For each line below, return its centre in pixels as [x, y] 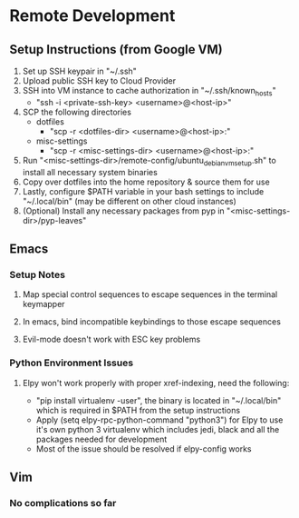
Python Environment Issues [72, 363]
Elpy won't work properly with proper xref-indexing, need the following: [156, 383]
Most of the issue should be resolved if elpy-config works [144, 448]
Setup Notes [38, 274]
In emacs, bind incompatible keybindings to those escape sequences [151, 322]
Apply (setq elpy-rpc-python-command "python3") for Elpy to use [159, 420]
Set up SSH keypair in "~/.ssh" [80, 71]
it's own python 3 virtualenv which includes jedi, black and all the [158, 429]
